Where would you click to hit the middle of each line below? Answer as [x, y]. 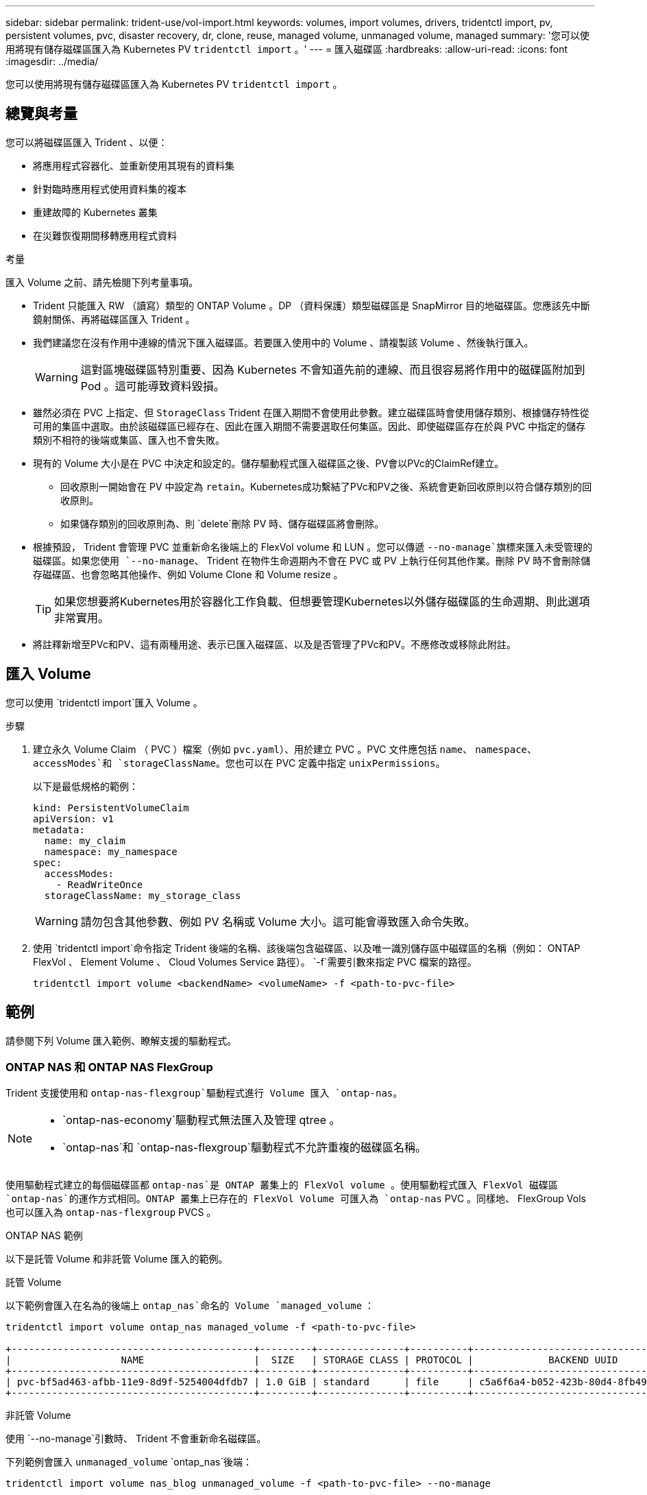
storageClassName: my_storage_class [143, 895]
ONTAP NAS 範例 [44, 1236]
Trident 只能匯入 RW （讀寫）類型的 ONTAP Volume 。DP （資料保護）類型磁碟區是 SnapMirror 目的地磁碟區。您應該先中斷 [312, 305]
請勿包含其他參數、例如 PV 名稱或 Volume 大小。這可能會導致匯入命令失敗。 [278, 921]
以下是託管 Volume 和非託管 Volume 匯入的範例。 [117, 1259]
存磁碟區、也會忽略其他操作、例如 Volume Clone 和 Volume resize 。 [188, 574]
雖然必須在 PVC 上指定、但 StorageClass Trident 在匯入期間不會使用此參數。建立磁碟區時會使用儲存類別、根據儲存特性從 [311, 412]
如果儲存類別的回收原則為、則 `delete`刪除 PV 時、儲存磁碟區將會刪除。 [222, 523]
